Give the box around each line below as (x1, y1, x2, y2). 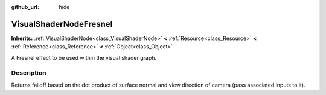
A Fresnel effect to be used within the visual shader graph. (11, 54, 157, 61)
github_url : (11, 4, 39, 10)
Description (11, 69, 46, 77)
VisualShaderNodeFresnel (11, 19, 113, 29)
